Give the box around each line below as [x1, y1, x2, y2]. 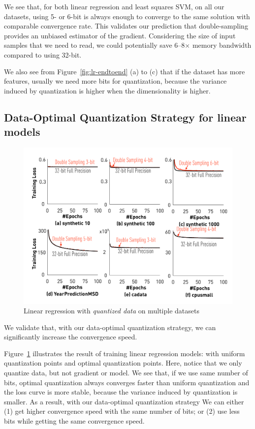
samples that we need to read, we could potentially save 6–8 [4, 40, 185, 50]
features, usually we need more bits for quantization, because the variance [4, 76, 227, 86]
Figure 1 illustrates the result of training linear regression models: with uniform [4, 348, 245, 358]
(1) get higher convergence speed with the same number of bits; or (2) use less [4, 406, 240, 416]
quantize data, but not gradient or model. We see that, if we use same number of [4, 368, 248, 378]
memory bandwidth [192, 40, 252, 50]
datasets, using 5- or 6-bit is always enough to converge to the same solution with [4, 11, 250, 21]
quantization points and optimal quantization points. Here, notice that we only [4, 358, 242, 368]
